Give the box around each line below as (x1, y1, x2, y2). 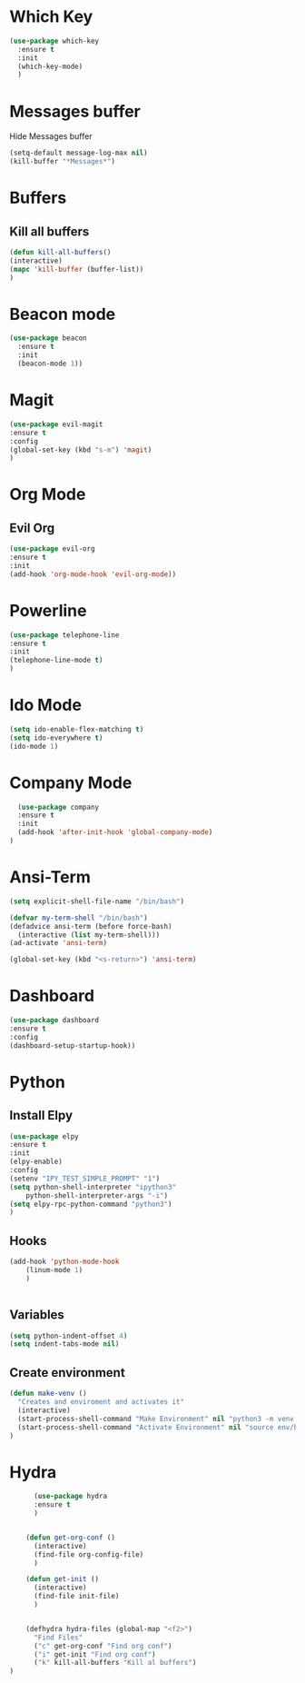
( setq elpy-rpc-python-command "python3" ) (9, 1200, 172, 1209)
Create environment (9, 1365, 125, 1380)
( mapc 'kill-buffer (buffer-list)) (9, 264, 144, 274)
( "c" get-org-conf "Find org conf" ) (33, 1641, 172, 1650)
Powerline (9, 600, 87, 621)
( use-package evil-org (9, 544, 95, 553)
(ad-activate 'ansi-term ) (9, 939, 107, 948)
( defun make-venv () (9, 1389, 88, 1399)
